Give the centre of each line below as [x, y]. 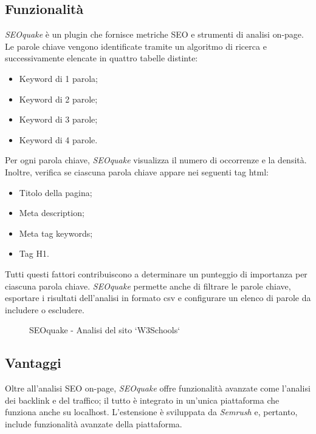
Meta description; [52, 213]
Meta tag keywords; [56, 233]
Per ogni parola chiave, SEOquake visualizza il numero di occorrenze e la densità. [156, 160]
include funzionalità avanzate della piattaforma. [94, 423]
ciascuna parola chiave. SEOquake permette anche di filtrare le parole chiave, [148, 286]
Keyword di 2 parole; [58, 99]
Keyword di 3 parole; [58, 119]
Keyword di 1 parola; [59, 78]
